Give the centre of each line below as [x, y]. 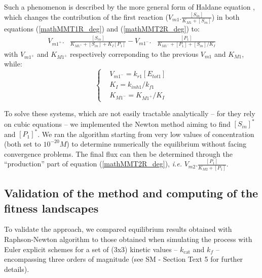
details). [17, 269]
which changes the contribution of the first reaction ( [86, 16]
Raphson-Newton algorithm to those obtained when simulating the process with [128, 239]
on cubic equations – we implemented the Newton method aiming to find [117, 124]
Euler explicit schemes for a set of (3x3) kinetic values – [91, 249]
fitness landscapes [51, 208]
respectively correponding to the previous [134, 54]
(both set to [23, 143]
